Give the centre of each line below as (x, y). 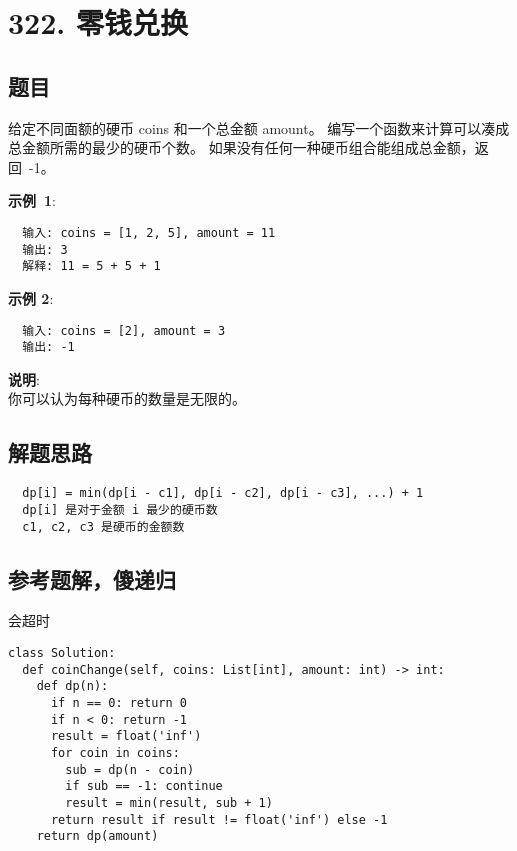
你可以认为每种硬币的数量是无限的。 (127, 398)
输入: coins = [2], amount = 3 (124, 330)
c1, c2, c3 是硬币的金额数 (103, 526)
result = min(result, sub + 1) (169, 802)
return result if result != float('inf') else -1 (219, 819)
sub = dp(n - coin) (130, 769)
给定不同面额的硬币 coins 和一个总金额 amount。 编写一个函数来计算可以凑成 (259, 127)
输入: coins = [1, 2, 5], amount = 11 (149, 232)
